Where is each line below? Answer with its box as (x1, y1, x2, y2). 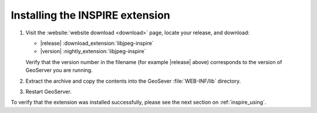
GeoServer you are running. (25, 67, 93, 74)
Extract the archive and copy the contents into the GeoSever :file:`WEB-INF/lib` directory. (25, 77, 241, 84)
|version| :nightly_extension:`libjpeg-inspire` (40, 48, 146, 55)
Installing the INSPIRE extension (11, 9, 170, 22)
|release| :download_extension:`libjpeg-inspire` (40, 40, 154, 47)
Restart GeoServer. (25, 88, 72, 95)
